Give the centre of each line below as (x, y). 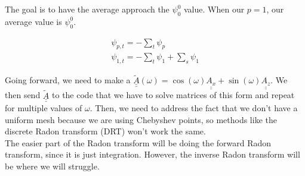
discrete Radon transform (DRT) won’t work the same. (105, 131)
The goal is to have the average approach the (87, 9)
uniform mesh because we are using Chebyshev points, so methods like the (141, 119)
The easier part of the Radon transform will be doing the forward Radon (138, 142)
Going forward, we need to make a (68, 80)
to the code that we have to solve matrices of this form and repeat (173, 95)
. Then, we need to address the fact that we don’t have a (194, 108)
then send (23, 95)
